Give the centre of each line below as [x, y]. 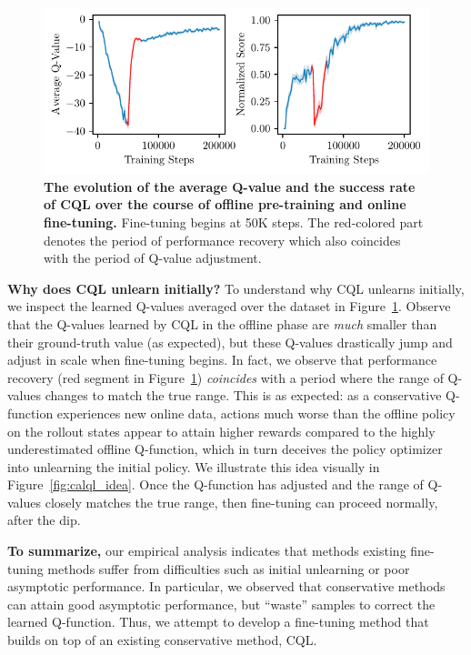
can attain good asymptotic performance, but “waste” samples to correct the [221, 604]
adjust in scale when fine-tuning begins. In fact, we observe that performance [222, 360]
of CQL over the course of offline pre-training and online [225, 204]
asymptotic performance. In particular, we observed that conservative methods [226, 586]
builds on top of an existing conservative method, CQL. [162, 640]
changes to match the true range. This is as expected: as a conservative [243, 395]
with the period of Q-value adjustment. [153, 258]
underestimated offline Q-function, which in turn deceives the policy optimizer [225, 449]
